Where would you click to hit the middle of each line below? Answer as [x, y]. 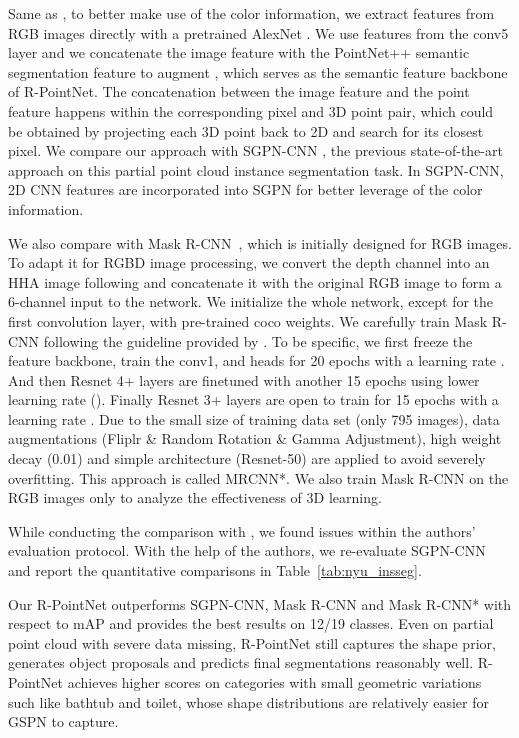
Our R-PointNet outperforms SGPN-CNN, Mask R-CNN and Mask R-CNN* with [260, 603]
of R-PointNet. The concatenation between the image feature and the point [239, 91]
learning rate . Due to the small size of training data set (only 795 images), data [254, 418]
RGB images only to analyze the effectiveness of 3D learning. [195, 497]
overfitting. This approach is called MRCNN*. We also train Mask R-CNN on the [258, 477]
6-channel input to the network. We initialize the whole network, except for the [251, 301]
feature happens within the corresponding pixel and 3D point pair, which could [251, 110]
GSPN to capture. [63, 721]
